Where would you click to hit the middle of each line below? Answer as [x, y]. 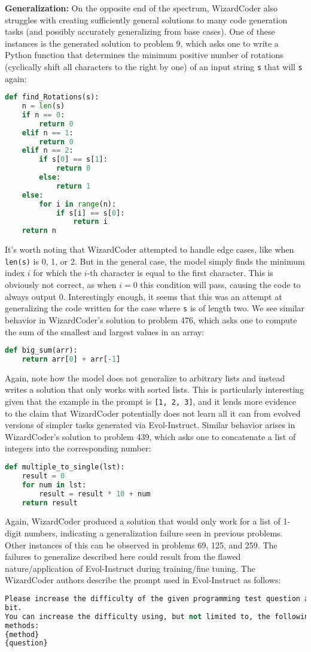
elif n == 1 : [48, 133]
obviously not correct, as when [61, 285]
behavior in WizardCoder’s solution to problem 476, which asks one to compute [151, 319]
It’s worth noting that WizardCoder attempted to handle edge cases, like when [150, 249]
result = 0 [43, 476]
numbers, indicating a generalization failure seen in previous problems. [153, 533]
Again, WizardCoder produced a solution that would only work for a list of [143, 521]
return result [50, 503]
